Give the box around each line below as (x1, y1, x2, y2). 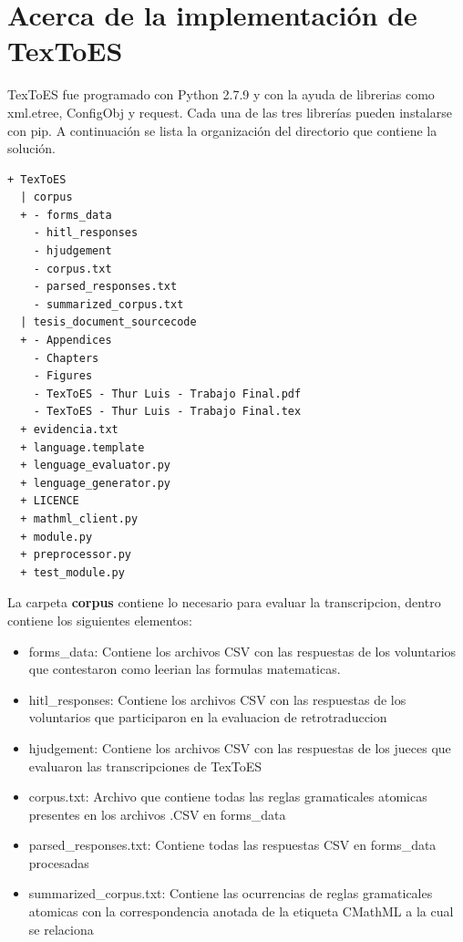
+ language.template (20, 440, 145, 454)
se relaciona (28, 919, 94, 938)
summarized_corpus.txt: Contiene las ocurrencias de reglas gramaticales (28, 884, 433, 903)
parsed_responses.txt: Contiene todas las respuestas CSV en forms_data (28, 835, 437, 854)
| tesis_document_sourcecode (20, 316, 197, 329)
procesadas (28, 853, 89, 872)
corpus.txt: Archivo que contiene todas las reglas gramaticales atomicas (28, 787, 427, 806)
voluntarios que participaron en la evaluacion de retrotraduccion (28, 708, 387, 727)
